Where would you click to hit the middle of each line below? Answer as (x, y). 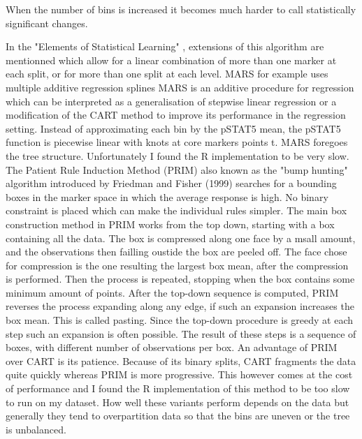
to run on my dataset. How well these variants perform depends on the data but (178, 402)
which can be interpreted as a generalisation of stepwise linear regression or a (171, 101)
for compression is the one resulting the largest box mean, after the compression (177, 265)
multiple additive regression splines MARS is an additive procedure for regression (180, 87)
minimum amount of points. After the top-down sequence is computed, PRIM (172, 292)
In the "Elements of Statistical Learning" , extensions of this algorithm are (165, 46)
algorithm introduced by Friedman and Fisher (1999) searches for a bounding (171, 183)
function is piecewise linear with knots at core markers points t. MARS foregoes (177, 142)
